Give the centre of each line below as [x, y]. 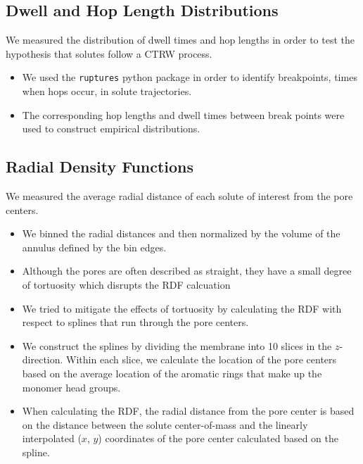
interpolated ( [52, 438]
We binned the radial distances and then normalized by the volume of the [181, 233]
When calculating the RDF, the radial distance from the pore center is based [188, 411]
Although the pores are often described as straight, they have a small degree [187, 271]
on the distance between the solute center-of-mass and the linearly [165, 424]
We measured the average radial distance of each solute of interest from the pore [179, 196]
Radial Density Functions [100, 167]
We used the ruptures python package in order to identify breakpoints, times [190, 77]
